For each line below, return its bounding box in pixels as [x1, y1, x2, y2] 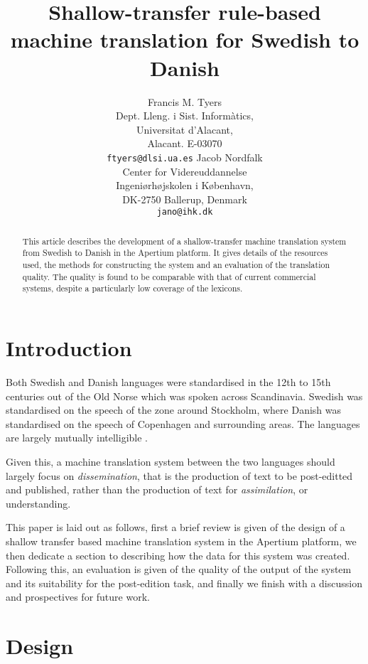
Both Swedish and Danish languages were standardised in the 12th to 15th [6, 374, 331, 389]
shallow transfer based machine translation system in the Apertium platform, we [6, 533, 357, 548]
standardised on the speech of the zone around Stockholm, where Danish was [6, 402, 342, 417]
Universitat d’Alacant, [136, 122, 233, 136]
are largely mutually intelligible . [6, 430, 148, 445]
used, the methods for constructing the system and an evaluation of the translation [22, 259, 330, 271]
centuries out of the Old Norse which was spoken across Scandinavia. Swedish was [6, 388, 363, 403]
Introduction [6, 333, 132, 363]
